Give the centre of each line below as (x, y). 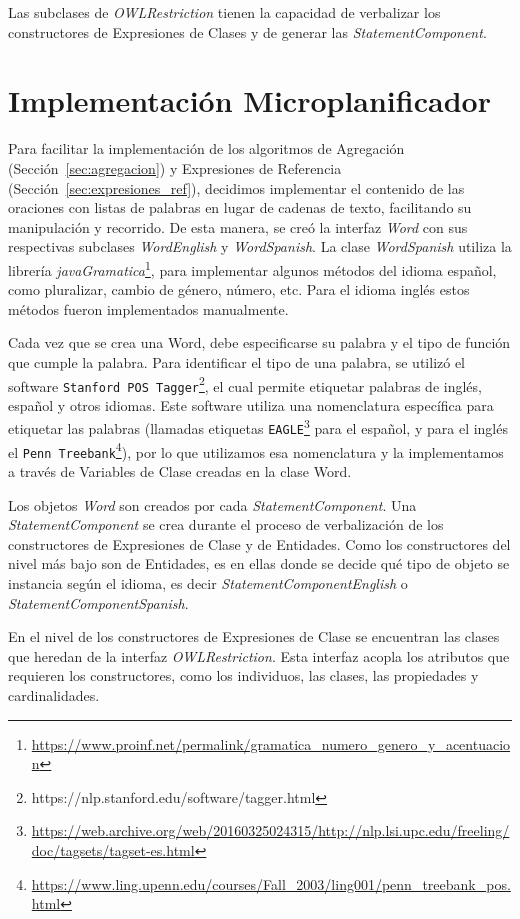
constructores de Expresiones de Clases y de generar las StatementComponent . (247, 31)
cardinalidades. (54, 694)
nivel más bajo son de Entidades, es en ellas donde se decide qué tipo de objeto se (259, 563)
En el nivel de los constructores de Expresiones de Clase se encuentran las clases (254, 636)
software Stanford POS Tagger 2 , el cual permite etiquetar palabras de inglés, (245, 384)
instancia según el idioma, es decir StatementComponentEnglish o (208, 583)
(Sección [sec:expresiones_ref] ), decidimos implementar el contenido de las (236, 187)
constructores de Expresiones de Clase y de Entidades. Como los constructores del (259, 543)
